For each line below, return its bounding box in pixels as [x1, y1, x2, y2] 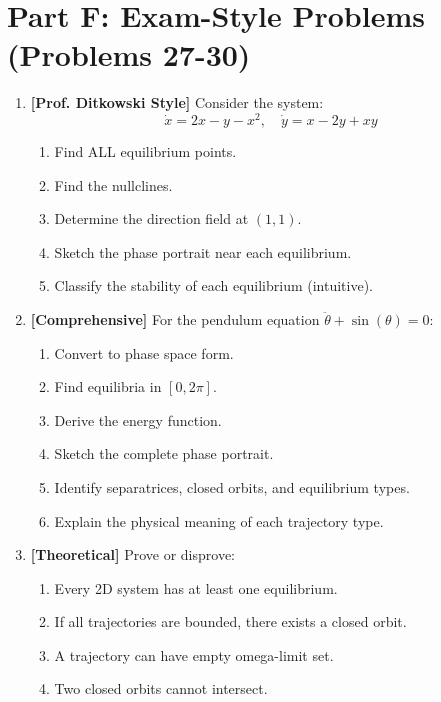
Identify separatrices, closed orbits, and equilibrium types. [54, 476, 410, 497]
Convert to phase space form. [54, 342, 234, 363]
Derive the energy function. [54, 409, 222, 430]
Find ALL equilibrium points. [54, 140, 237, 161]
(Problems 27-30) [7, 34, 251, 75]
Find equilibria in [54, 376, 162, 397]
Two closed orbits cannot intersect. [54, 678, 268, 699]
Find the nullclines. [54, 174, 173, 195]
